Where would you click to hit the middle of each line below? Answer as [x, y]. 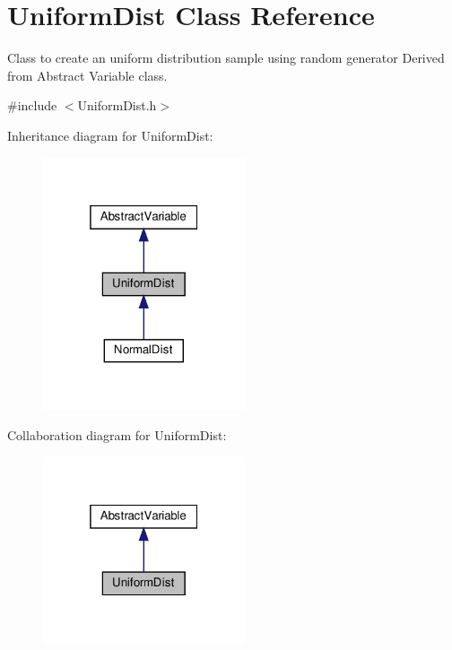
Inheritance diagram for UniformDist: [110, 135]
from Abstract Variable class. [87, 75]
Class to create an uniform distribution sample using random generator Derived [226, 58]
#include [32, 105]
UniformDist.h [117, 105]
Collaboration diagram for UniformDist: [117, 435]
